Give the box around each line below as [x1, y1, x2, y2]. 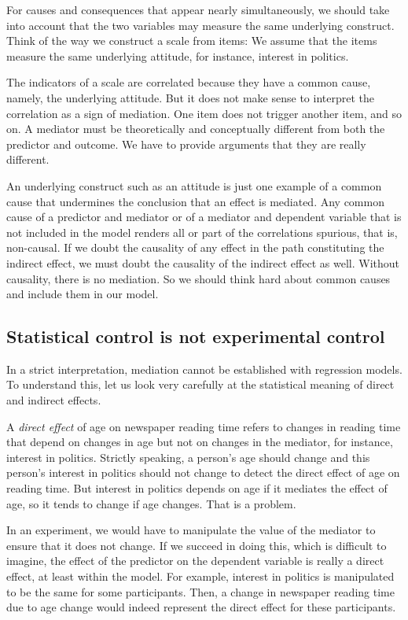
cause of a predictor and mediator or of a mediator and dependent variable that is [6, 209, 402, 225]
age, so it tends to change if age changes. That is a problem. [6, 495, 296, 511]
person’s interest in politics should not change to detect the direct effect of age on [6, 464, 400, 481]
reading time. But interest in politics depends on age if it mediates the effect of [6, 480, 388, 496]
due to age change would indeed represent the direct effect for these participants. [6, 599, 396, 615]
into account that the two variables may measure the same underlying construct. [6, 17, 395, 33]
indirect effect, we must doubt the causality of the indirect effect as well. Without [6, 254, 399, 271]
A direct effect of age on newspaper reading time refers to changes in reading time [6, 418, 401, 434]
